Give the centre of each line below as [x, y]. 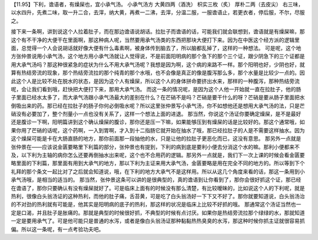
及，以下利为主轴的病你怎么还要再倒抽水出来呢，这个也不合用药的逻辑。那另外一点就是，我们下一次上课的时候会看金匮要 [158, 155]
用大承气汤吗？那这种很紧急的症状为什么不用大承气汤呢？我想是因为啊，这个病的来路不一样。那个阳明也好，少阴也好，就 [158, 64]
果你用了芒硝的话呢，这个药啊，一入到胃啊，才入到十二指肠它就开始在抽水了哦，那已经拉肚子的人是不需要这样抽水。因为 [158, 130]
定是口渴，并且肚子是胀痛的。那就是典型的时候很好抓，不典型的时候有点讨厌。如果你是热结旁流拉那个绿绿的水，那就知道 [158, 212]
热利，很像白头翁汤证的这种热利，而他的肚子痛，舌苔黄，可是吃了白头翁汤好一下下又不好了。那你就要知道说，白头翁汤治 [158, 196]
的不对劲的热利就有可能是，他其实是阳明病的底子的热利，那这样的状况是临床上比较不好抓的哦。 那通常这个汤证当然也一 [156, 204]
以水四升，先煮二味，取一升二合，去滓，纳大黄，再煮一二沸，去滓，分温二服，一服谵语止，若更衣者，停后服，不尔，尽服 [158, 12]
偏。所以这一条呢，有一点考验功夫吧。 [57, 229]
